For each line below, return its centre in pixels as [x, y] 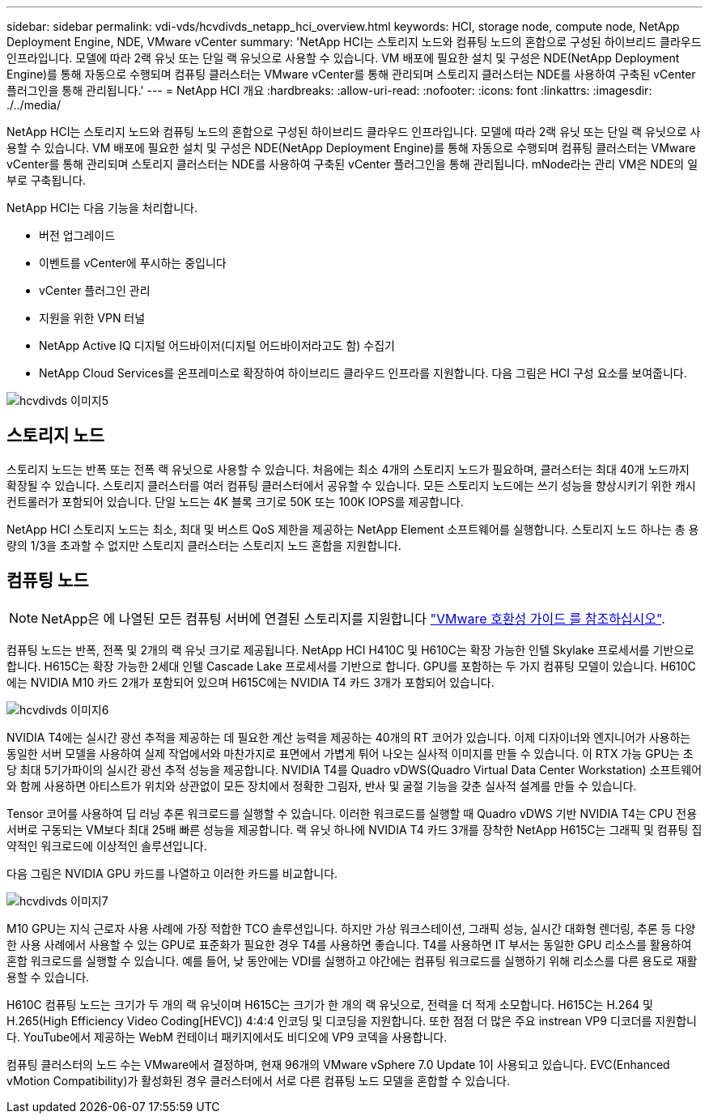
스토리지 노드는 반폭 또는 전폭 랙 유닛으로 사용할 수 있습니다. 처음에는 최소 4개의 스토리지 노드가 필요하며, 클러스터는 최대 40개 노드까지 [348, 469]
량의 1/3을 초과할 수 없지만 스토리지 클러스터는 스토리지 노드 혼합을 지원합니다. [204, 545]
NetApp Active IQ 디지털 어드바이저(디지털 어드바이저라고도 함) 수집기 [217, 345]
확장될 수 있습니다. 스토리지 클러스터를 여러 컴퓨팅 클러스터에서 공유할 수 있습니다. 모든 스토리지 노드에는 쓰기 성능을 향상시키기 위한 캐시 [351, 485]
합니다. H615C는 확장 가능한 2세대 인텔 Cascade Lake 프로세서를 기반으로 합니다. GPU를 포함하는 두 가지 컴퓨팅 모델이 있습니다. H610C [351, 666]
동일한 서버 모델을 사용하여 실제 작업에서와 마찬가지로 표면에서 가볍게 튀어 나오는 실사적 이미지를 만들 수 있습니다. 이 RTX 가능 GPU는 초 [350, 753]
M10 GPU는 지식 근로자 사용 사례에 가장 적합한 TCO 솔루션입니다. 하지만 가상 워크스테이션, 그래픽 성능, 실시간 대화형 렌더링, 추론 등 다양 [351, 928]
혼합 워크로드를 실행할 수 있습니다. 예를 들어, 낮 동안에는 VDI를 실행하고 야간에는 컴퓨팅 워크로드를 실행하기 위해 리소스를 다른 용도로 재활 [352, 960]
